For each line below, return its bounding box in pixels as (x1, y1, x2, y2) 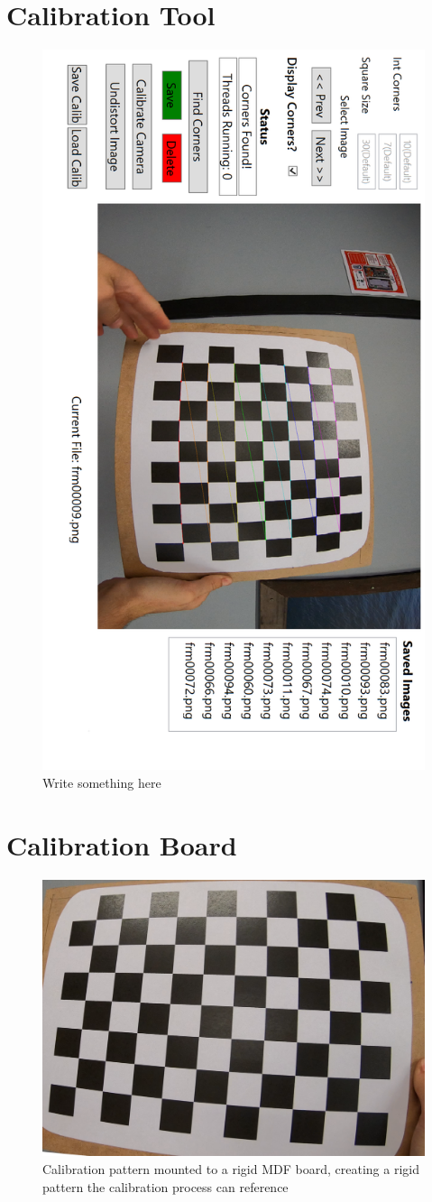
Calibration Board (6, 826, 237, 863)
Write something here (42, 772, 161, 791)
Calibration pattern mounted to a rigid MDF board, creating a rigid (42, 1159, 419, 1178)
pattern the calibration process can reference (42, 1177, 289, 1196)
